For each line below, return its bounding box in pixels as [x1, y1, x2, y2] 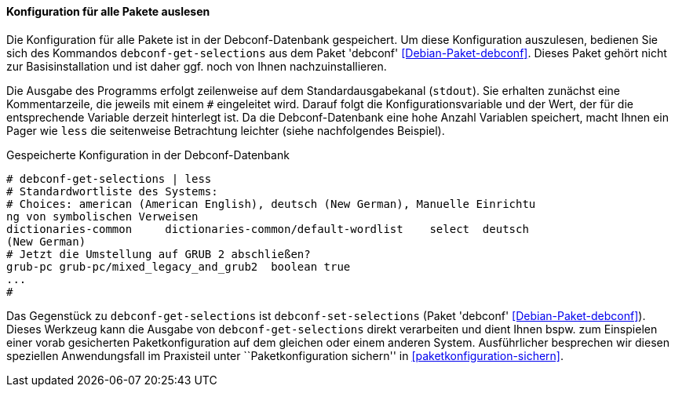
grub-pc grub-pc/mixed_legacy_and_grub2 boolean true [6, 260, 351, 273]
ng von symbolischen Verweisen [6, 209, 199, 223]
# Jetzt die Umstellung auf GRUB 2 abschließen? [6, 247, 311, 260]
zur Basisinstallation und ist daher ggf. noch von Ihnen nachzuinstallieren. [6, 59, 387, 73]
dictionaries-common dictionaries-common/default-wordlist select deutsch [6, 222, 529, 235]
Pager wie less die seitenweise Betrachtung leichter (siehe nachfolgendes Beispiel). [6, 123, 445, 137]
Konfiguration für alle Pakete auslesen [6, 5, 210, 18]
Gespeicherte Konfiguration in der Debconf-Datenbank [6, 147, 290, 162]
